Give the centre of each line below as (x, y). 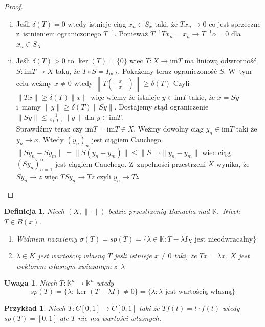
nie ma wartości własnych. (120, 318)
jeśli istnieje (133, 256)
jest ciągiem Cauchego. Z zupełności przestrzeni (130, 163)
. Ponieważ (131, 34)
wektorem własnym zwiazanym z (67, 265)
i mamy (29, 107)
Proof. (14, 6)
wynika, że (233, 163)
